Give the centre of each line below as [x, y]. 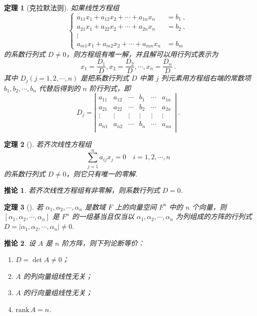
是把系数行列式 [105, 78]
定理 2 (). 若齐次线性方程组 [48, 144]
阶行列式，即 [110, 88]
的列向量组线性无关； [58, 276]
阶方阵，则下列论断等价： [103, 243]
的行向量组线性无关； [58, 293]
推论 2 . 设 [20, 243]
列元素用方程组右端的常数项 [206, 78]
